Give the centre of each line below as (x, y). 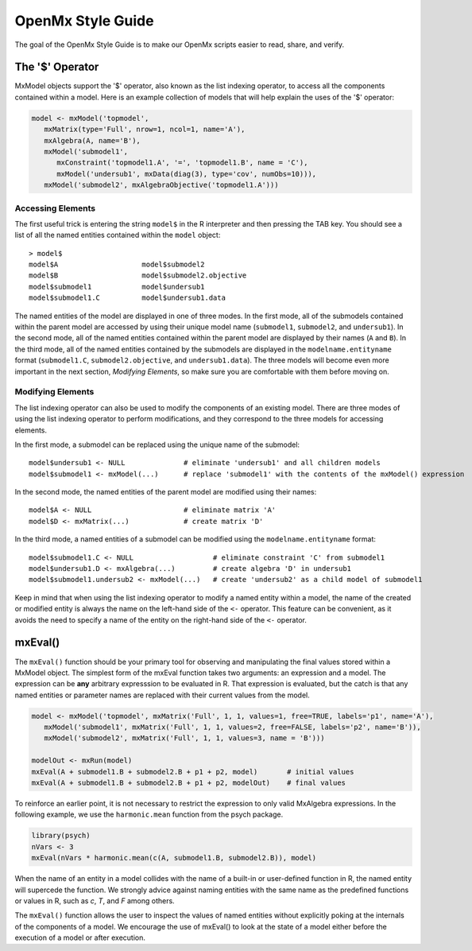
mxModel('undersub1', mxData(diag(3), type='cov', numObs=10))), (187, 174)
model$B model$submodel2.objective (138, 276)
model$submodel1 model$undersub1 (117, 287)
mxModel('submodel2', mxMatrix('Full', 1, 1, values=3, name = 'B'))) (184, 738)
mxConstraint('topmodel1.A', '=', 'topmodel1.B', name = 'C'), (182, 163)
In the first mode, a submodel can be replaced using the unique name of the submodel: (157, 444)
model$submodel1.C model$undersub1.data (128, 298)
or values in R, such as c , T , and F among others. (95, 901)
